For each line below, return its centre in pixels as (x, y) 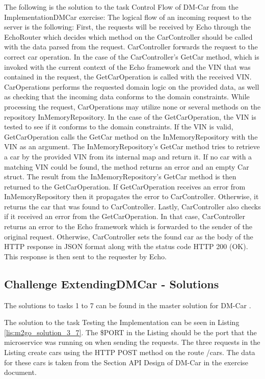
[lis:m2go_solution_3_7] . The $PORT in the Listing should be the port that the (130, 332)
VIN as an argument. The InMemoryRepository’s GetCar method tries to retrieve (132, 146)
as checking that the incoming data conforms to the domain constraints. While (127, 97)
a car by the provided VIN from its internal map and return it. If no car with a (128, 156)
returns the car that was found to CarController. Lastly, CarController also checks (132, 206)
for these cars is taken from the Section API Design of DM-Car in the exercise (126, 362)
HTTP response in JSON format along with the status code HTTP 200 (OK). (126, 246)
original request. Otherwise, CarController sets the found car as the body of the (129, 236)
